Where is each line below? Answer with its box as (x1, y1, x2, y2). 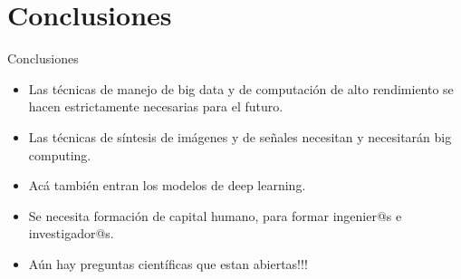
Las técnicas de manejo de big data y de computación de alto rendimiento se (28, 79, 454, 98)
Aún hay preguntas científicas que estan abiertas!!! (28, 254, 308, 273)
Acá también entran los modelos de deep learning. (28, 176, 306, 195)
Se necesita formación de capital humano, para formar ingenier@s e (28, 206, 402, 225)
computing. (28, 145, 91, 164)
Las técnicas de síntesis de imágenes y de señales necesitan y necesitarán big (28, 127, 452, 146)
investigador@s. (28, 224, 114, 243)
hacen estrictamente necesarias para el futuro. (28, 97, 283, 116)
